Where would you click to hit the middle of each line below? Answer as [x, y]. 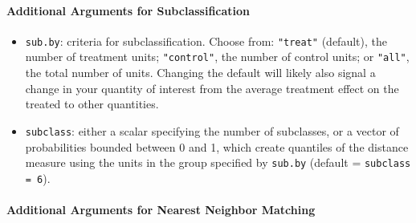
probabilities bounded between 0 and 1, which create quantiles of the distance [217, 146]
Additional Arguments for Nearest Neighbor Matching [161, 210]
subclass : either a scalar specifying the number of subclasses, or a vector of [212, 130]
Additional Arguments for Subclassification [128, 10]
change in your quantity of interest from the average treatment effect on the [212, 88]
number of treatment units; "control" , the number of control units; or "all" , [217, 57]
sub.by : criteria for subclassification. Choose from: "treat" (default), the [206, 41]
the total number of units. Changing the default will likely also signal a [200, 73]
